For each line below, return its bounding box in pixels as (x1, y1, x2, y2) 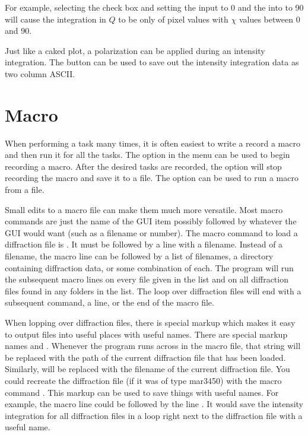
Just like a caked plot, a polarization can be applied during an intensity (5, 44, 265, 56)
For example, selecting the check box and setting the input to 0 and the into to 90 (5, 1, 304, 13)
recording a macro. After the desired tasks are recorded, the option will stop (5, 160, 282, 172)
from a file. (5, 183, 45, 196)
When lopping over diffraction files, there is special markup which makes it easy (5, 316, 296, 328)
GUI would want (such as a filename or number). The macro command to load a (5, 226, 298, 239)
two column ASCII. (5, 67, 75, 80)
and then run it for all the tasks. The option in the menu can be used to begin (5, 148, 290, 161)
